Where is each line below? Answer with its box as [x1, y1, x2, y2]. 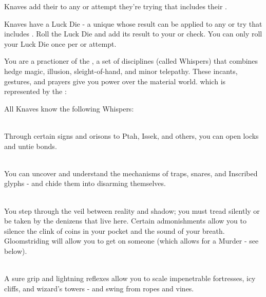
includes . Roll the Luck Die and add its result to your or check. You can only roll [4, 28, 262, 39]
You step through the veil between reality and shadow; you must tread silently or [4, 205, 260, 216]
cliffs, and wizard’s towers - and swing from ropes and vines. [4, 283, 194, 293]
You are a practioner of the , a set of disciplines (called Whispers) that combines [4, 55, 258, 66]
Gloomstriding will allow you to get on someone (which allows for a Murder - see [4, 235, 259, 246]
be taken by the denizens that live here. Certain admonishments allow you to [4, 215, 247, 226]
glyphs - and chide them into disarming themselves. [4, 178, 166, 189]
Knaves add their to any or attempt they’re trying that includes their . [4, 1, 227, 11]
